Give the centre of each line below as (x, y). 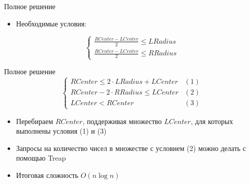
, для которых (212, 121)
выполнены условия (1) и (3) (61, 131)
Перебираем (35, 121)
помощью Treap (41, 158)
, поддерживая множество (122, 121)
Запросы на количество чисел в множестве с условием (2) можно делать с (131, 148)
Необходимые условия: (51, 23)
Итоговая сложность (47, 175)
